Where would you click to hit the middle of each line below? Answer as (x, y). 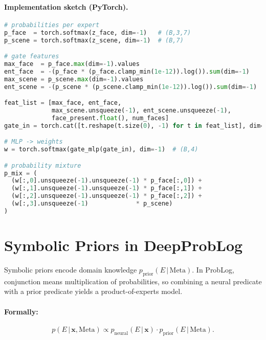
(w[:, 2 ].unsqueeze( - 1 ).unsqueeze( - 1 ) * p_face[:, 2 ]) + (107, 196)
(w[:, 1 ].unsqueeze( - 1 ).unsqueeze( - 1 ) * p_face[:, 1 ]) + (107, 188)
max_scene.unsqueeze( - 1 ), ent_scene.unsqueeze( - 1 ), (141, 110)
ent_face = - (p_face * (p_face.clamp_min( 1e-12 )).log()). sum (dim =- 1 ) (127, 71)
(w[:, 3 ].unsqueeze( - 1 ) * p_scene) (92, 204)
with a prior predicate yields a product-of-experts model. (93, 291)
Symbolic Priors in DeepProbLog (124, 245)
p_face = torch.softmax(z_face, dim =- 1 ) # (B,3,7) (98, 32)
